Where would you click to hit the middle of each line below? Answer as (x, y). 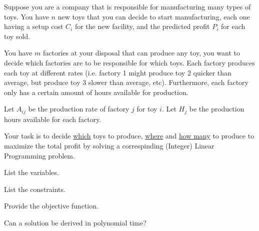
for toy (147, 109)
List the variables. (31, 172)
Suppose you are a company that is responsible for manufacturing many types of (127, 6)
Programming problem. (39, 155)
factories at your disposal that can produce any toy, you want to (141, 53)
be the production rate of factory (79, 109)
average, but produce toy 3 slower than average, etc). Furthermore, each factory (126, 82)
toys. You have (26, 16)
